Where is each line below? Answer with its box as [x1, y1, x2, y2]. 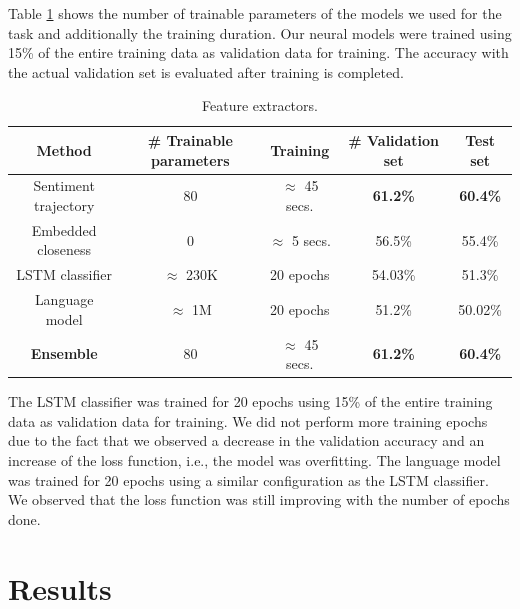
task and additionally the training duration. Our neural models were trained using [8, 22, 512, 43]
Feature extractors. [202, 95, 318, 116]
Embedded [31, 219, 97, 240]
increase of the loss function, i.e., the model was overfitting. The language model [8, 450, 501, 471]
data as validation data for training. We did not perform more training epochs [8, 410, 488, 431]
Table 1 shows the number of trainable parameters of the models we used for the [8, 3, 502, 23]
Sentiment [33, 175, 95, 196]
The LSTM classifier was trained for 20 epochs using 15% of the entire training [8, 391, 493, 412]
